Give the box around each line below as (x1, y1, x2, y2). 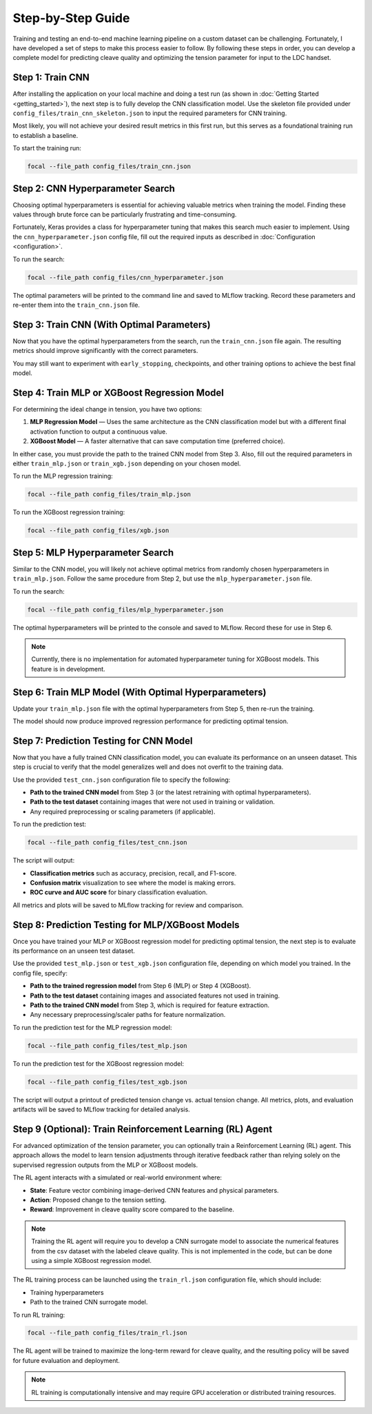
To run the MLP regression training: (12, 472, 113, 481)
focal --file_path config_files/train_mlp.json (27, 490, 191, 498)
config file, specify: (12, 969, 68, 977)
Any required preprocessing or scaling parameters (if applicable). (30, 807, 216, 816)
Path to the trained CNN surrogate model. (30, 1298, 148, 1306)
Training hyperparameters (30, 1288, 104, 1296)
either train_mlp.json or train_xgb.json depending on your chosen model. (12, 459, 241, 467)
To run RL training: (12, 1311, 65, 1319)
